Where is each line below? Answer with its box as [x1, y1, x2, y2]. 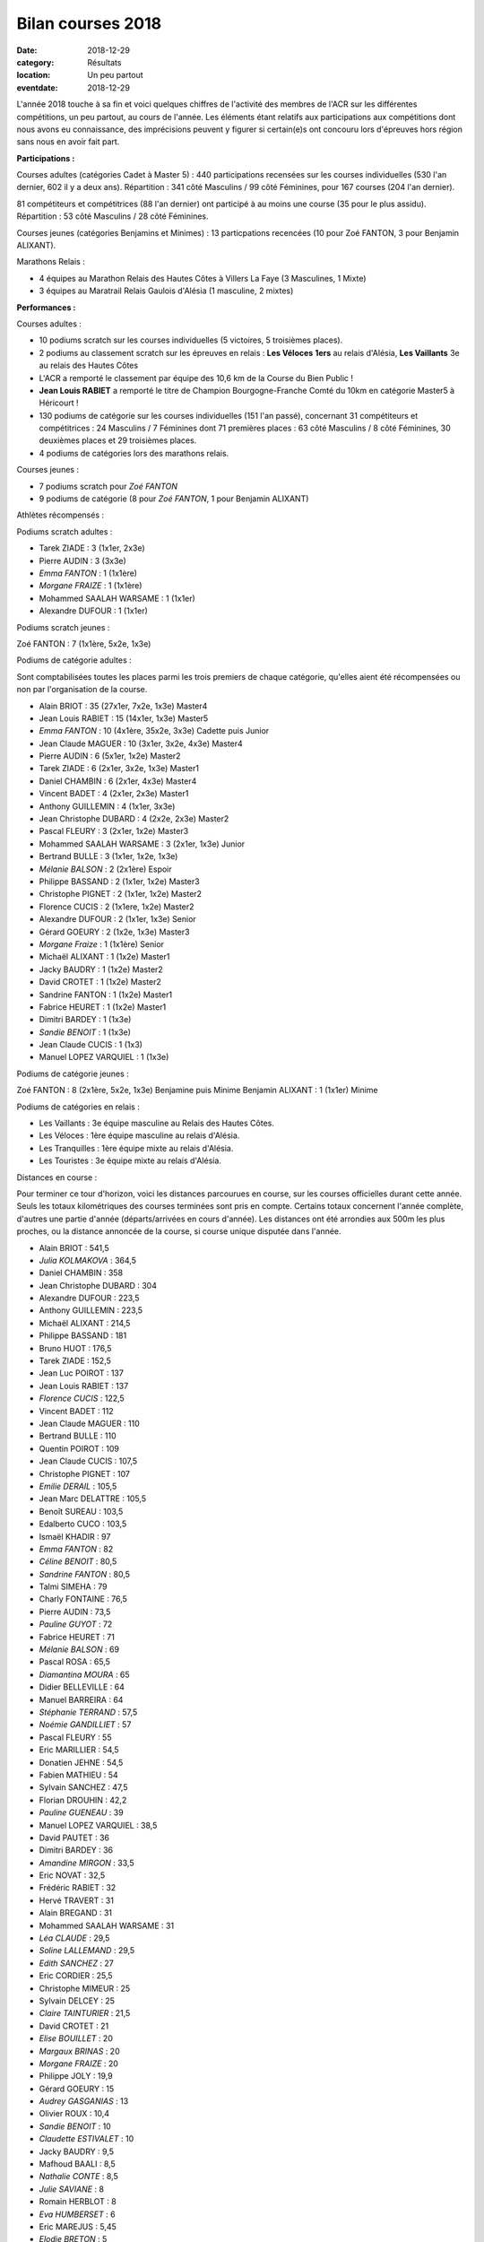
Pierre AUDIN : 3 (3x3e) [39, 555, 127, 566]
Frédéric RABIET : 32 [39, 1882, 117, 1893]
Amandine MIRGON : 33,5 [39, 1857, 134, 1868]
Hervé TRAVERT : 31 [39, 1895, 114, 1906]
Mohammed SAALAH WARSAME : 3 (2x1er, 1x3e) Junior [39, 839, 246, 849]
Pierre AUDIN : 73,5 [39, 1606, 111, 1617]
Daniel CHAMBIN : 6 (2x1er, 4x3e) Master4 [39, 776, 197, 786]
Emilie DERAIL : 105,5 [39, 1481, 117, 1491]
